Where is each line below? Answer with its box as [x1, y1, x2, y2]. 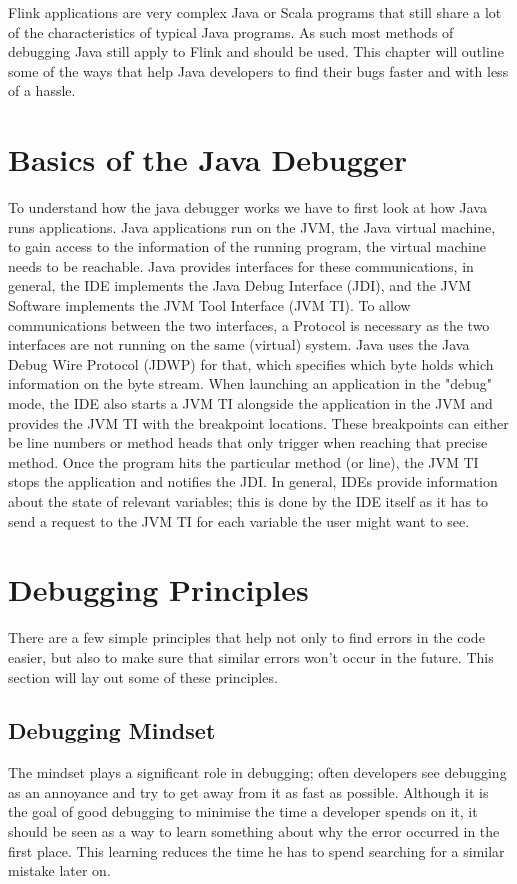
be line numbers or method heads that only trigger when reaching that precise [8, 432, 488, 453]
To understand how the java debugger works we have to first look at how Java [8, 197, 487, 218]
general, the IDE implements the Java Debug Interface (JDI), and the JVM [8, 275, 472, 296]
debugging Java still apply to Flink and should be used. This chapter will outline [8, 41, 504, 62]
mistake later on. [8, 860, 111, 881]
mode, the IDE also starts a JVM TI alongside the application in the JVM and [8, 393, 493, 414]
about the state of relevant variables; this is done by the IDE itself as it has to [8, 491, 489, 511]
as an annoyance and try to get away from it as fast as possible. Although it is [8, 781, 489, 802]
